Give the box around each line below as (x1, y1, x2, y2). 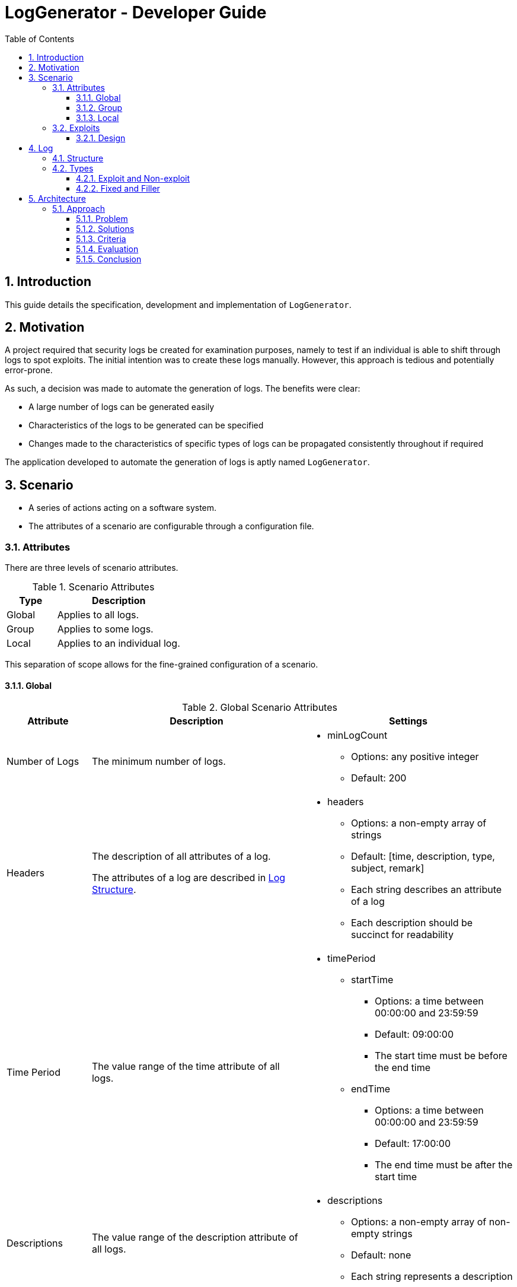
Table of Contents (5, 33, 75, 44)
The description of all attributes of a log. (91, 850, 271, 863)
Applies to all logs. (57, 609, 139, 621)
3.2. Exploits (52, 122, 100, 133)
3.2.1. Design (76, 132, 126, 143)
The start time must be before (374, 1050, 508, 1062)
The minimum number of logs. (91, 755, 226, 768)
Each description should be (350, 917, 473, 929)
